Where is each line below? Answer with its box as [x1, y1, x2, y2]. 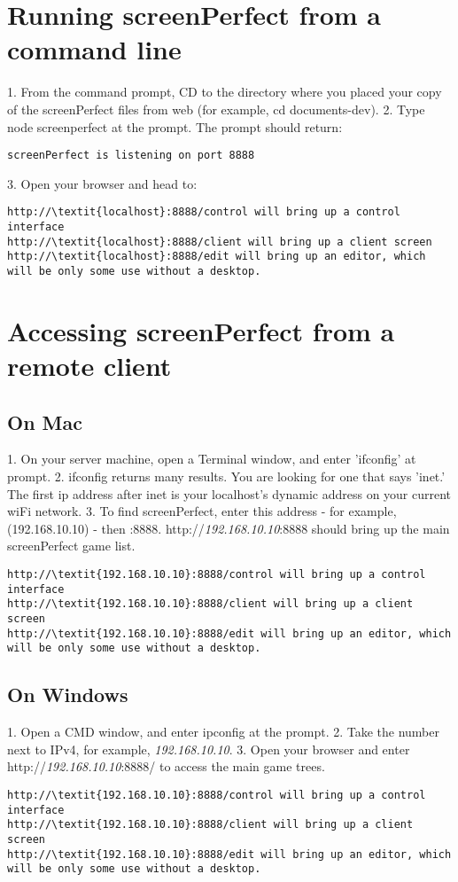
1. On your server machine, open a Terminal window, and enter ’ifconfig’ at [7, 449, 416, 468]
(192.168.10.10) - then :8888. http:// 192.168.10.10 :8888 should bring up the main [7, 519, 450, 537]
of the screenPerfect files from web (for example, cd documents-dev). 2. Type [7, 99, 425, 118]
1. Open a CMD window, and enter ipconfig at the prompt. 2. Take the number [7, 722, 439, 741]
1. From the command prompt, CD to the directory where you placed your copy [7, 82, 442, 101]
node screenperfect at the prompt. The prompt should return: [7, 117, 343, 136]
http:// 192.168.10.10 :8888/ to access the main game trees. [7, 757, 325, 776]
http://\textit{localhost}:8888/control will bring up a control [7, 206, 400, 219]
